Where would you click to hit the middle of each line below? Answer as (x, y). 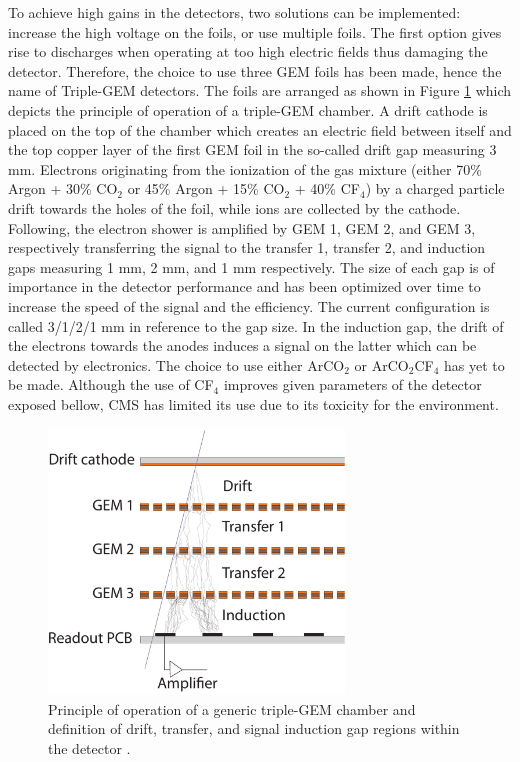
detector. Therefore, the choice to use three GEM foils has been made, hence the (255, 70)
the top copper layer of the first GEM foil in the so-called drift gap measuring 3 (252, 149)
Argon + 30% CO (63, 188)
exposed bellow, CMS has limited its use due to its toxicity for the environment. (253, 403)
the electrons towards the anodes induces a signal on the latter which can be (242, 345)
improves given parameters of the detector (352, 384)
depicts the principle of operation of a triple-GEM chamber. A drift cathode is (248, 109)
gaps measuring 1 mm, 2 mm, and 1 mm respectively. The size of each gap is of (251, 266)
